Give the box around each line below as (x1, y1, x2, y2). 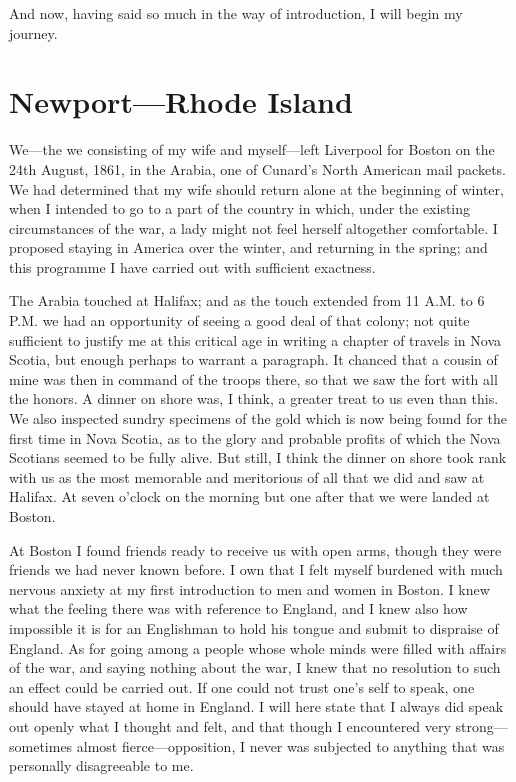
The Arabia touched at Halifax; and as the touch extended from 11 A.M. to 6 (9, 290, 485, 311)
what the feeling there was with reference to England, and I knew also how (9, 598, 468, 619)
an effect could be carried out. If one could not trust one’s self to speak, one (9, 676, 475, 697)
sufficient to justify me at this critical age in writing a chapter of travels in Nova (9, 329, 501, 350)
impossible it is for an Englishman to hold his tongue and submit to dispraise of (9, 617, 499, 638)
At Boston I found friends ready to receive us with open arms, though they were (9, 539, 502, 560)
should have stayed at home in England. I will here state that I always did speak (9, 696, 504, 717)
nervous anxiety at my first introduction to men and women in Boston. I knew (9, 578, 490, 599)
